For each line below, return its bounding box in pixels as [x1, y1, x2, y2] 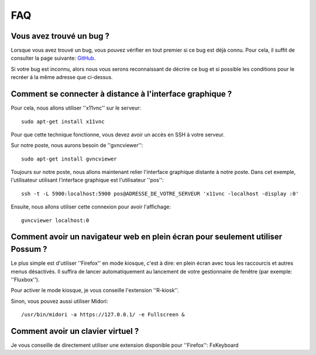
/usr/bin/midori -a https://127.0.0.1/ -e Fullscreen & [21, 311, 185, 318]
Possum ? [11, 244, 47, 254]
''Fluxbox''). [11, 276, 40, 283]
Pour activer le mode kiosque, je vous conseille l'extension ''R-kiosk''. [11, 287, 179, 294]
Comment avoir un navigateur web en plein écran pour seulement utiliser [11, 232, 283, 242]
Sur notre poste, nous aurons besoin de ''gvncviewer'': [11, 142, 143, 149]
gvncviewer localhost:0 [21, 217, 90, 224]
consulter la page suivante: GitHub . [11, 54, 96, 62]
